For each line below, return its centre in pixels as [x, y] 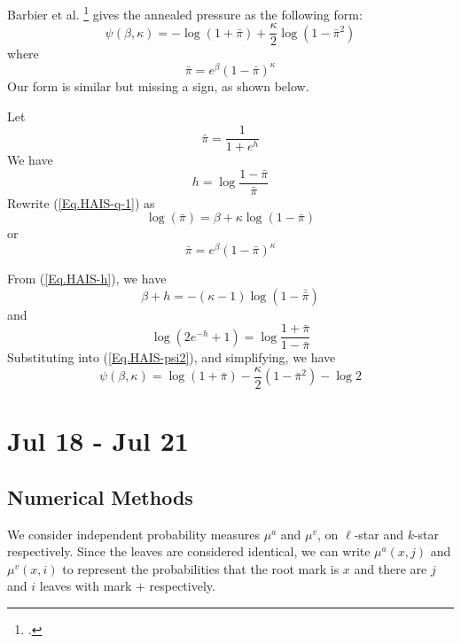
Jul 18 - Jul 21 [98, 441]
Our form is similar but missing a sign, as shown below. [158, 85]
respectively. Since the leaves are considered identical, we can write [189, 551]
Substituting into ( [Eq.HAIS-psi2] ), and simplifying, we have [172, 357]
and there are [391, 568]
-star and [379, 534]
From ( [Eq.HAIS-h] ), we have [87, 279]
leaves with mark [86, 586]
